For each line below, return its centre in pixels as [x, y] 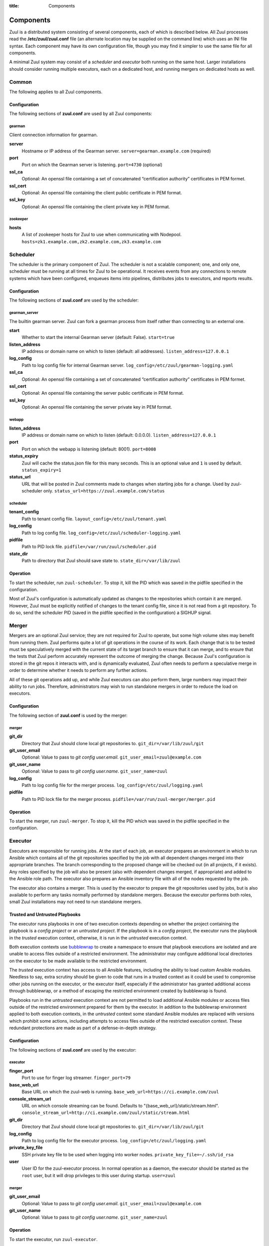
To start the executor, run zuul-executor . [54, 1239]
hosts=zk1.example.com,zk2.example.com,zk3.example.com [91, 241]
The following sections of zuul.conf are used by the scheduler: [74, 300]
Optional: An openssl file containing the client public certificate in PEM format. [102, 192]
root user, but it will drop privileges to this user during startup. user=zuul [99, 1175]
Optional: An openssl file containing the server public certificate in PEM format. [103, 393]
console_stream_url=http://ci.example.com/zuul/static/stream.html [106, 1113]
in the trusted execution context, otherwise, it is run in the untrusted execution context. [98, 937]
